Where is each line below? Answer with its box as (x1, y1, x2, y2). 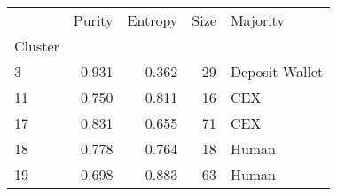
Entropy (127, 10, 178, 30)
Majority (230, 10, 285, 30)
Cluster (14, 35, 59, 56)
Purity (73, 10, 114, 30)
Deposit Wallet (230, 61, 324, 82)
